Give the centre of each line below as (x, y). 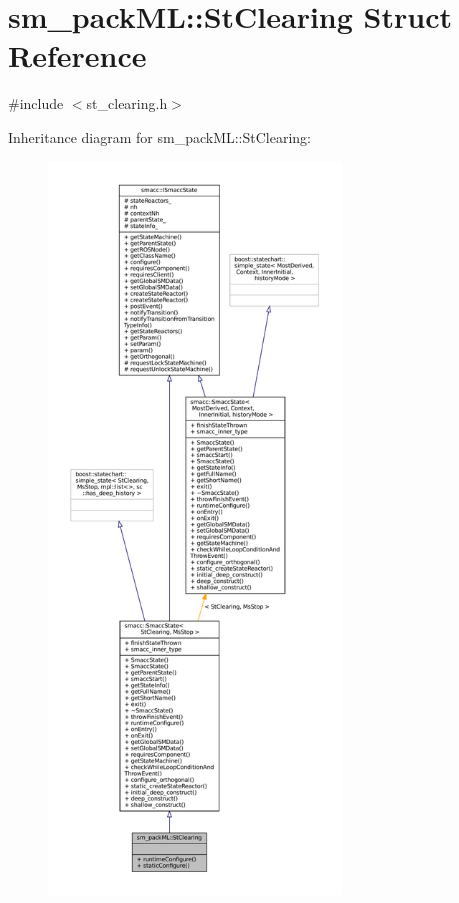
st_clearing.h (127, 103)
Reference (77, 55)
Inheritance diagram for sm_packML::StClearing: (160, 136)
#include (36, 103)
